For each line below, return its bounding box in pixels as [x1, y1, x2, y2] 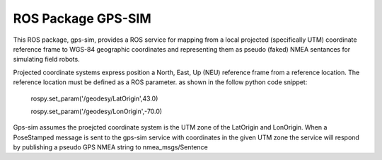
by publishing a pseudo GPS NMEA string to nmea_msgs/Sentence [13, 143, 208, 152]
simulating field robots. [13, 55, 81, 64]
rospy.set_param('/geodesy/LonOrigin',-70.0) [30, 107, 163, 115]
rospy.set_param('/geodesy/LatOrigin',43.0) [30, 94, 158, 103]
